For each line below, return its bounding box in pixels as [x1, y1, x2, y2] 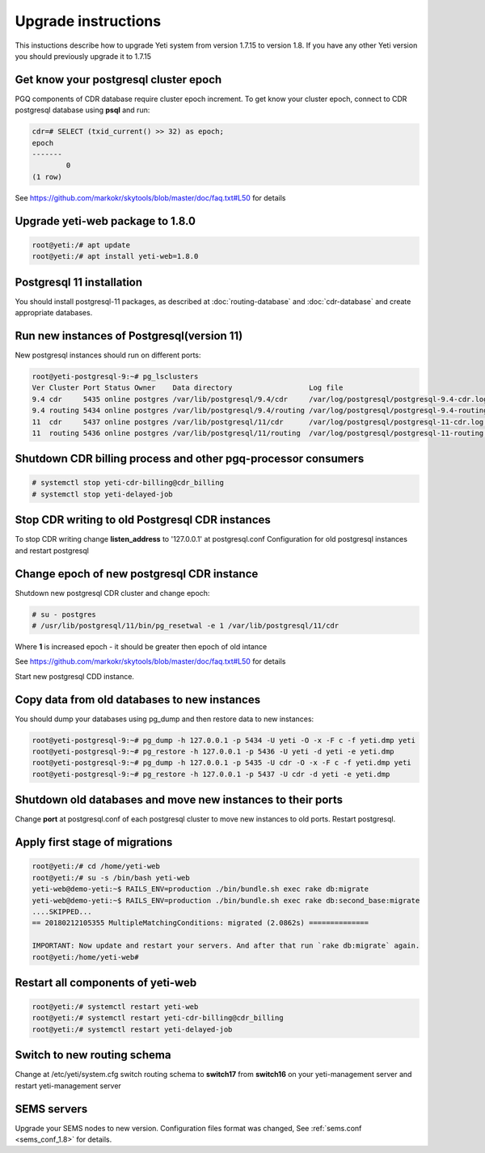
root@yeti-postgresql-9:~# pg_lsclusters [32, 372, 199, 381]
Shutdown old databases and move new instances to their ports [15, 793, 344, 807]
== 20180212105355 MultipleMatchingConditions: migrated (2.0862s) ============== [32, 919, 369, 927]
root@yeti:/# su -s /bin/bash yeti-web [32, 873, 190, 882]
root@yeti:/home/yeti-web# [32, 952, 139, 961]
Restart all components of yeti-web [15, 975, 197, 990]
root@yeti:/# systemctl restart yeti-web [32, 1003, 199, 1012]
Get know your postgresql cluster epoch [15, 73, 222, 87]
